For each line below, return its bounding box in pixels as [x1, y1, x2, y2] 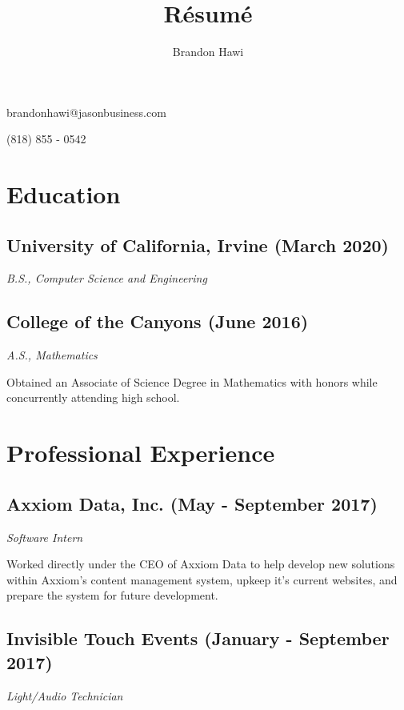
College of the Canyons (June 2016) [6, 309, 309, 334]
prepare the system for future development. [6, 587, 218, 604]
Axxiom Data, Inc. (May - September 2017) [6, 491, 378, 515]
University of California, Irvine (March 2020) [6, 232, 389, 257]
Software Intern [6, 528, 83, 545]
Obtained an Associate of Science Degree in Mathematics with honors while [6, 373, 378, 390]
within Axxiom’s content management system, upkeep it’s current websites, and [6, 571, 398, 588]
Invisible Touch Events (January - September [6, 626, 390, 651]
